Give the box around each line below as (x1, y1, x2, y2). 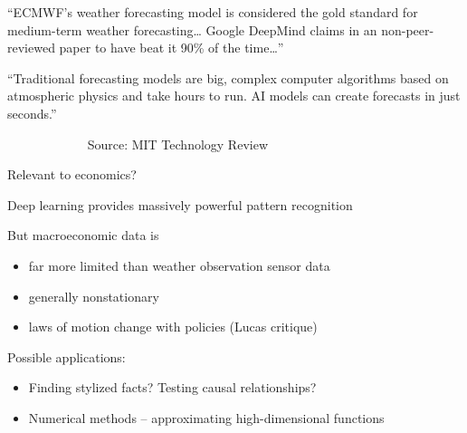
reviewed (7, 38, 55, 57)
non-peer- (381, 20, 434, 39)
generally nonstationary (28, 286, 159, 305)
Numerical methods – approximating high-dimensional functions (28, 408, 385, 427)
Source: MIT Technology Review (87, 134, 268, 153)
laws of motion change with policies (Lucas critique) (28, 317, 318, 336)
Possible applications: (7, 347, 126, 366)
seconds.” (7, 103, 57, 122)
